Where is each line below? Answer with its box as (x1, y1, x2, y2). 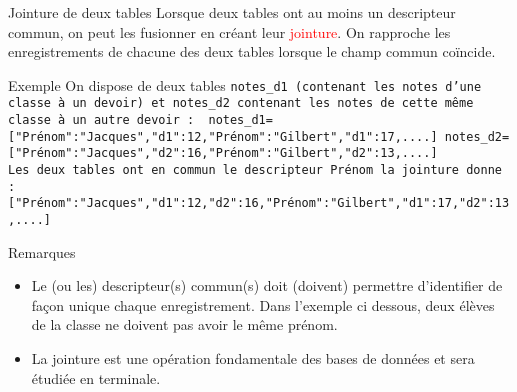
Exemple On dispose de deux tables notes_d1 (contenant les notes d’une (8, 74, 482, 95)
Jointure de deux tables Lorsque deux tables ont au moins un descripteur (8, 2, 456, 22)
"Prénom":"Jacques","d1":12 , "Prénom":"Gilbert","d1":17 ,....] (15, 129, 438, 144)
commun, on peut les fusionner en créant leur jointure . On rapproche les (8, 21, 451, 42)
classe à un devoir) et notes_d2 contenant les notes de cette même (8, 96, 474, 111)
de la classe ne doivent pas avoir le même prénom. (31, 314, 338, 335)
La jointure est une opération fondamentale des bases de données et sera (31, 348, 475, 369)
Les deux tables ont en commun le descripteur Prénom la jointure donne (8, 163, 502, 178)
